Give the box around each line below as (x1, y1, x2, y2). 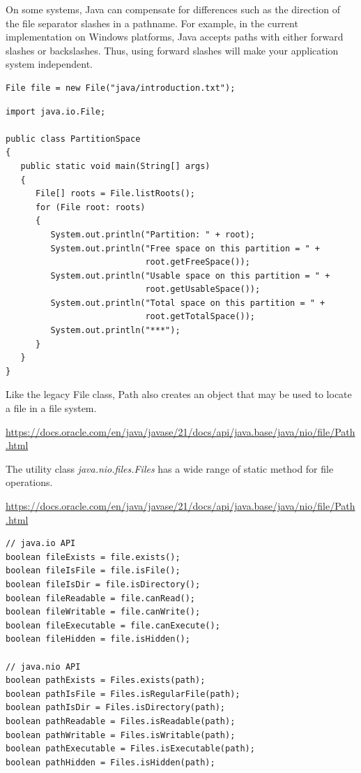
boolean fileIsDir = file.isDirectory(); (6, 579, 201, 589)
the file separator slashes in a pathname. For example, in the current (6, 15, 298, 30)
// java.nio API (6, 661, 81, 672)
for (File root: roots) (35, 202, 146, 212)
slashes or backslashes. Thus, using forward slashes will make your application (6, 43, 339, 57)
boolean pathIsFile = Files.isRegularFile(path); (6, 689, 240, 699)
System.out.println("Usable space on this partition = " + (50, 270, 330, 281)
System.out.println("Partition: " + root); (50, 229, 255, 240)
